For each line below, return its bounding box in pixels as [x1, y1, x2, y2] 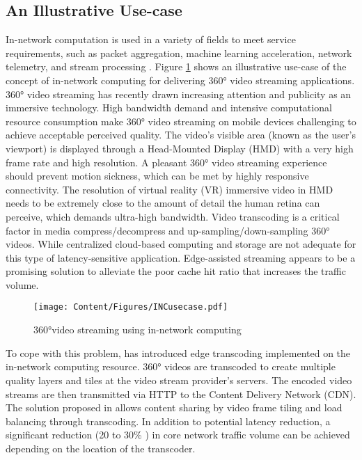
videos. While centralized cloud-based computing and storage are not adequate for [6, 237, 356, 251]
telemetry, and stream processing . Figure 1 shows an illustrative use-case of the [6, 59, 347, 74]
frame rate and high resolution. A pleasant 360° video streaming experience [6, 154, 327, 169]
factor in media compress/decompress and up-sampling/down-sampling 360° [6, 223, 330, 237]
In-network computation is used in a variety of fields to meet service [6, 32, 296, 47]
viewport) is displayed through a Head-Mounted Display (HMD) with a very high [6, 141, 354, 155]
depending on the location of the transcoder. [6, 441, 196, 455]
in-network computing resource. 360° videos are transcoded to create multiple [6, 359, 336, 374]
